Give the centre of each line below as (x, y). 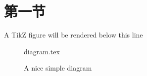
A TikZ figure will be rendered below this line (73, 35)
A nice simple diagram (58, 68)
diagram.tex (42, 51)
